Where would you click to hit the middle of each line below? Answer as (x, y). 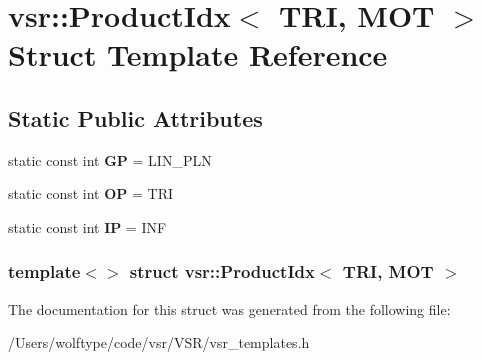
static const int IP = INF (87, 226)
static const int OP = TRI (90, 193)
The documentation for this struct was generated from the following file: (229, 308)
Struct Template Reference (198, 54)
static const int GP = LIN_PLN (110, 159)
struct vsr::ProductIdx (222, 271)
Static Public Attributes (135, 117)
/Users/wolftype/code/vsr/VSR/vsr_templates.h (159, 342)
